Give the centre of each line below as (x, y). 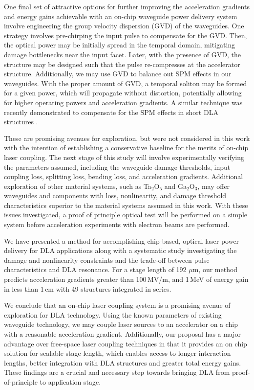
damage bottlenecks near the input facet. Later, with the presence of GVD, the (122, 54)
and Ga (176, 186)
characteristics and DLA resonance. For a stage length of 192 (95, 269)
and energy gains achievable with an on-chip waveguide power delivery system (121, 16)
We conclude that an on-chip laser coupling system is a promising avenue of (117, 305)
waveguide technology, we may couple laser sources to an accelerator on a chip (121, 324)
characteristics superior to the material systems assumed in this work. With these (126, 205)
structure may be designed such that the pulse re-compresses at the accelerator (122, 64)
